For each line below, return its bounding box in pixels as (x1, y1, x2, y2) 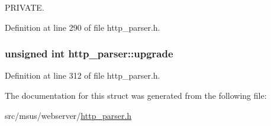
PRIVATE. (5, 1, 44, 13)
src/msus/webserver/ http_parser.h (5, 109, 132, 121)
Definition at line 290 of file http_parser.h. (5, 21, 160, 33)
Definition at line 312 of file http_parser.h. (5, 69, 160, 82)
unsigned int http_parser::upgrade (5, 46, 173, 61)
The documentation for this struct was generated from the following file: (5, 89, 267, 101)
